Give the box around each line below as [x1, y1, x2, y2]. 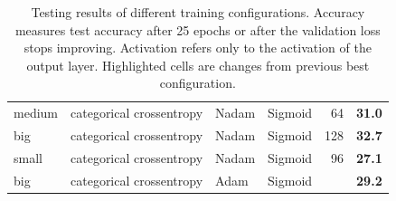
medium [14, 103, 58, 122]
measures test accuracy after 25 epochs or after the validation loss [14, 20, 381, 39]
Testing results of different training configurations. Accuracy [31, 3, 365, 21]
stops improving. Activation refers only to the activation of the [24, 38, 372, 57]
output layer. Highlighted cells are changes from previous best [26, 55, 370, 74]
